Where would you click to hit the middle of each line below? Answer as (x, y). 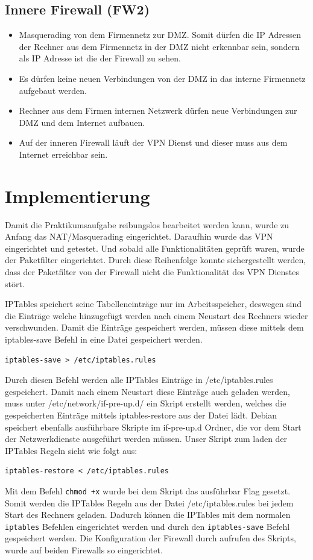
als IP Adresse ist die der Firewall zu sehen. (100, 58)
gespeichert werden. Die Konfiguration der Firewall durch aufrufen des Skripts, (150, 538)
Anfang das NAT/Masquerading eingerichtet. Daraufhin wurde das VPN (139, 236)
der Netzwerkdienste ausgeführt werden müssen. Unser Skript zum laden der (146, 439)
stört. (15, 283)
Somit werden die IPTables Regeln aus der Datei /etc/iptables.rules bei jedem (149, 502)
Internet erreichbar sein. (63, 154)
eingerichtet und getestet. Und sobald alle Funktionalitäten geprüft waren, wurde (155, 248)
